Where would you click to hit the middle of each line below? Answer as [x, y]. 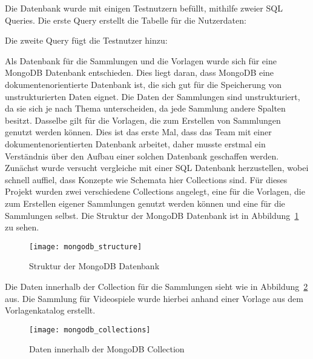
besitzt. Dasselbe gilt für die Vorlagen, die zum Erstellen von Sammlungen [143, 120]
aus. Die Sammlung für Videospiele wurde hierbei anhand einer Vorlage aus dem [154, 298]
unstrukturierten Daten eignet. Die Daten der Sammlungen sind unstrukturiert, [153, 96]
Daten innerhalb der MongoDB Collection [107, 349]
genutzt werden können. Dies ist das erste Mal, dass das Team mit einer [138, 132]
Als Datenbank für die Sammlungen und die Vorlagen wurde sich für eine [141, 60]
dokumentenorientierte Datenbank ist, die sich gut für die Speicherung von [143, 84]
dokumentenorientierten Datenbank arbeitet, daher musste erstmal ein [135, 143]
